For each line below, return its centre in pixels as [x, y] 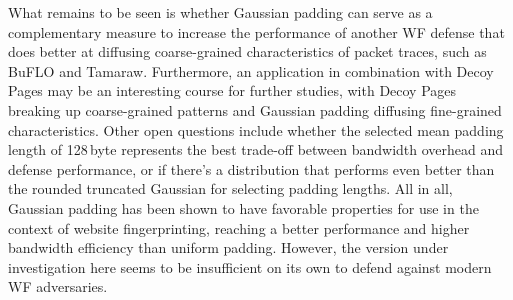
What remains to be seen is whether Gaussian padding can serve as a [220, 12]
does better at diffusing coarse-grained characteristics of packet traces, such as [247, 51]
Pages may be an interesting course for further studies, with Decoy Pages [232, 90]
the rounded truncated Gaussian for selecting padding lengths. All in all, [230, 188]
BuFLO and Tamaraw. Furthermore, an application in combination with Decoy [251, 70]
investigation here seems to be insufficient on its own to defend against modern [250, 266]
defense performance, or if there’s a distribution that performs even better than [251, 168]
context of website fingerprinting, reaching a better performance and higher [239, 227]
